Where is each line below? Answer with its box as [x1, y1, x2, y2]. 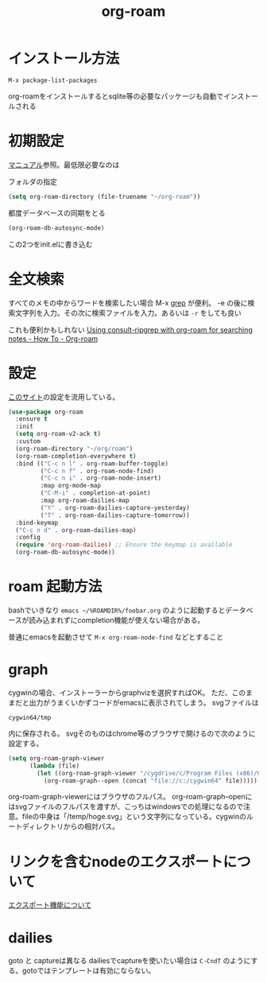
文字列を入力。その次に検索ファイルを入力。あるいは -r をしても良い [14, 308, 242, 317]
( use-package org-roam [8, 408, 83, 416]
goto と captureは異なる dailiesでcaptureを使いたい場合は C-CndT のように [8, 956, 252, 966]
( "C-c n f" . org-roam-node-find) [40, 467, 155, 475]
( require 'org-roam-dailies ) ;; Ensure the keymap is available [15, 541, 233, 549]
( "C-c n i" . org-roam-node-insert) [40, 474, 161, 483]
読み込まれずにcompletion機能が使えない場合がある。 [29, 615, 205, 624]
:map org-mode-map [40, 482, 102, 490]
